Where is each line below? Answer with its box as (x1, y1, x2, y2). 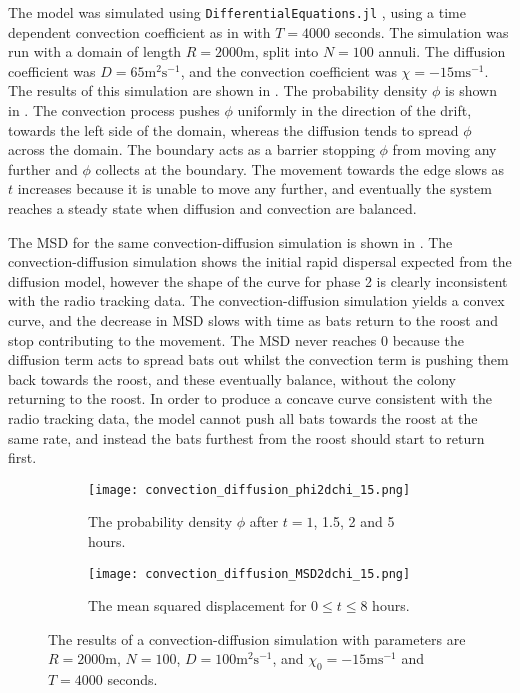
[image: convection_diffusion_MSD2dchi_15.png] (88, 566, 411, 581)
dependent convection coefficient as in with (8, 21, 271, 42)
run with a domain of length (8, 41, 182, 62)
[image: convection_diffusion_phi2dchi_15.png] (88, 482, 411, 497)
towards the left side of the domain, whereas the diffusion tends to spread (8, 119, 459, 140)
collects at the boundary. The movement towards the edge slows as (95, 158, 505, 179)
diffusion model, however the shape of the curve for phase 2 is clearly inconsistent (8, 270, 508, 291)
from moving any (392, 139, 497, 160)
